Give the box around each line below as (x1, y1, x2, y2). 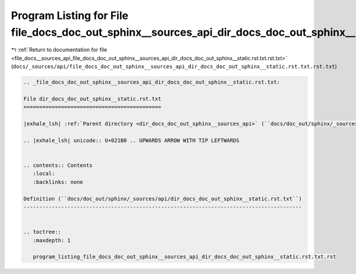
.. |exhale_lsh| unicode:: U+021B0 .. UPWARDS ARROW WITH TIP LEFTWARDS (23, 137, 240, 144)
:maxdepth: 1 (33, 237, 71, 244)
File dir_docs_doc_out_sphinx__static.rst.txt (23, 95, 161, 102)
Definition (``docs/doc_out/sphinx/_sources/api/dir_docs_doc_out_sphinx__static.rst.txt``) (23, 195, 302, 202)
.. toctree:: (23, 229, 62, 235)
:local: (33, 170, 55, 177)
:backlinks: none (33, 178, 83, 185)
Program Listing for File (11, 9, 129, 22)
